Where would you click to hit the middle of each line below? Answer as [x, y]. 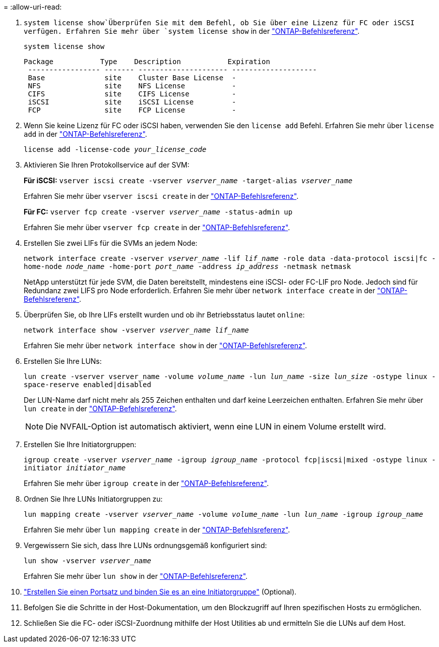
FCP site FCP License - [132, 110]
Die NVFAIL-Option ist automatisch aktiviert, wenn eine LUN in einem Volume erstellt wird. [216, 426]
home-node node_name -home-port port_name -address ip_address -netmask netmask [187, 266]
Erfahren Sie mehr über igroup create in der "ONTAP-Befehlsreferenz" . [146, 483]
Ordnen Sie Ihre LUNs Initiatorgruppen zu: [93, 499]
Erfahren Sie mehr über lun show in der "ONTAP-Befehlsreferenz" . [136, 576]
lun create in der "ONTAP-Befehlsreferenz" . [100, 409]
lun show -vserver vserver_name [87, 561]
